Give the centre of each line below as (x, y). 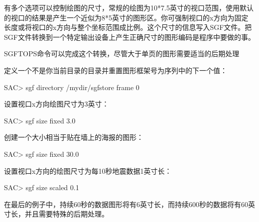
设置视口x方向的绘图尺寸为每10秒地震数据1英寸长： (88, 170)
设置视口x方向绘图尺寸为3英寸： (57, 104)
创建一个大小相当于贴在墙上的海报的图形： (74, 137)
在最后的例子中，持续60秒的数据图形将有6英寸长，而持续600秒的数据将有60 (126, 204)
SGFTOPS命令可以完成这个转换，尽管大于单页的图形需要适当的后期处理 (122, 54)
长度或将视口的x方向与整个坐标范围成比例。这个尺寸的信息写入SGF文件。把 (128, 27)
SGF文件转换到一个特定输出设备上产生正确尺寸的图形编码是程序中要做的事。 (129, 37)
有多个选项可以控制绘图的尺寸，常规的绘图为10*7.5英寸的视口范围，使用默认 (129, 7)
